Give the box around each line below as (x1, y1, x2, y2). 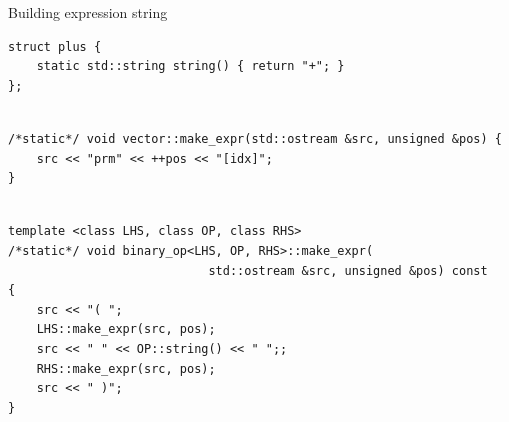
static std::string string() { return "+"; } (36, 59, 345, 74)
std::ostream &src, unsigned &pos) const (208, 263, 488, 278)
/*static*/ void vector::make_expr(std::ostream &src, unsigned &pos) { (8, 131, 502, 146)
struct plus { (8, 39, 102, 54)
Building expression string (8, 2, 168, 22)
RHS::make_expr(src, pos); (36, 361, 216, 376)
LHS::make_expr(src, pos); (36, 322, 216, 337)
